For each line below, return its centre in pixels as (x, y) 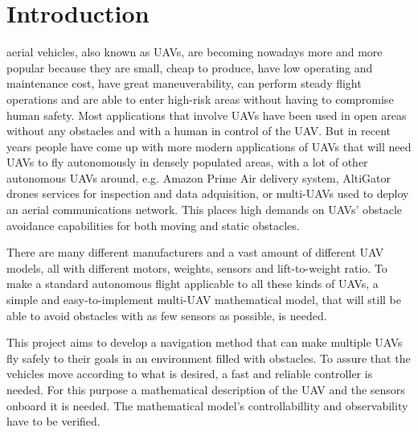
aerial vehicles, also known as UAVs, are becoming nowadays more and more (195, 52)
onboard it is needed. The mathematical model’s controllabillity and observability (207, 405)
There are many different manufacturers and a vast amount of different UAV (195, 252)
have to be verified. (53, 421)
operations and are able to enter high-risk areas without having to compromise (200, 99)
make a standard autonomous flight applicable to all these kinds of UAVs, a (193, 284)
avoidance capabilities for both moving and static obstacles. (153, 225)
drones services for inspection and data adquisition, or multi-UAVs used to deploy (208, 193)
